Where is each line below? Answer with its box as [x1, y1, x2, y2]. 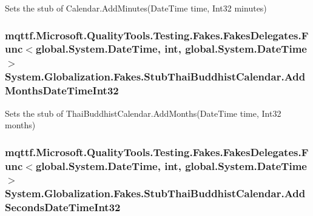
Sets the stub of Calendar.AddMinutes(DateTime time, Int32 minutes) [5, 2, 267, 14]
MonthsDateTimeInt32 [5, 83, 119, 98]
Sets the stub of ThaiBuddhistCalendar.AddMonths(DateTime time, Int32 [5, 106, 281, 119]
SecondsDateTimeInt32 [5, 200, 121, 215]
